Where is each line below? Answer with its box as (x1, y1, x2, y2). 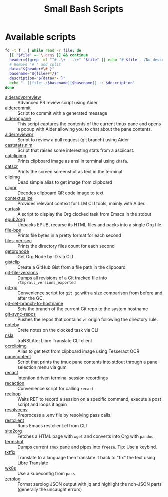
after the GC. (17, 295, 44, 301)
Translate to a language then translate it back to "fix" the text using (17, 454, 156, 460)
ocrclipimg (5, 343, 27, 349)
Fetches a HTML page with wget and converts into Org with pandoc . (17, 433, 155, 439)
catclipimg (5, 152, 27, 158)
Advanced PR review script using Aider (17, 99, 98, 105)
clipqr (5, 184, 17, 190)
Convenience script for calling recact (17, 385, 94, 391)
